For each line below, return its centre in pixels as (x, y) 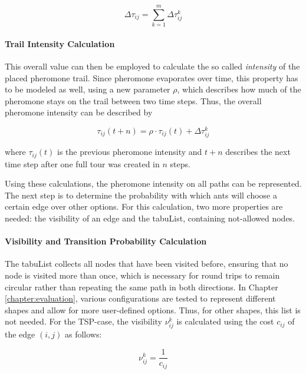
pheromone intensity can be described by (79, 112)
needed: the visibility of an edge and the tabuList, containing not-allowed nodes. (150, 218)
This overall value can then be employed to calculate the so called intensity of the (152, 66)
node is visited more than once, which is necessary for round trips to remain (142, 275)
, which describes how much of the (239, 89)
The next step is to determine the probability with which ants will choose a (141, 195)
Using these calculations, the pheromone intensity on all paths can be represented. (153, 183)
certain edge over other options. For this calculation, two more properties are (144, 206)
